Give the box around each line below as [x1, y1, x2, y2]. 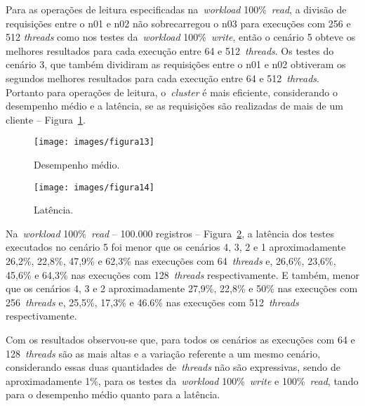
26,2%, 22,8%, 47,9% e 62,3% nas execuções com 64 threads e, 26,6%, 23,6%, [6, 254, 336, 268]
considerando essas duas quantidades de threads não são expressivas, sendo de [6, 360, 340, 374]
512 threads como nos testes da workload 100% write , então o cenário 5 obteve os [6, 30, 356, 44]
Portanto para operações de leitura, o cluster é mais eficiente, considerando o [6, 84, 338, 99]
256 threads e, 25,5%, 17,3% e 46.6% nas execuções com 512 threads [6, 294, 299, 309]
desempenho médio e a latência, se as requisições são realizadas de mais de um [6, 98, 343, 113]
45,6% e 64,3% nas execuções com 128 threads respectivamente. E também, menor [6, 267, 359, 282]
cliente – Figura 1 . [6, 112, 86, 126]
